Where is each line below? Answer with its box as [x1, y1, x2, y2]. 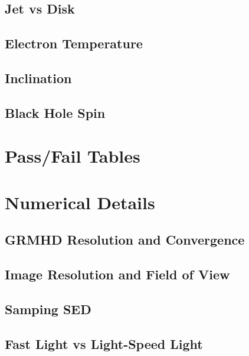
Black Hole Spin [5, 103, 106, 121]
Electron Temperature [5, 34, 143, 52]
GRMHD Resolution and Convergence [5, 230, 245, 249]
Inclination [5, 68, 72, 87]
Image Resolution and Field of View [5, 265, 230, 284]
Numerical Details [5, 190, 155, 214]
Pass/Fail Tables [5, 144, 140, 168]
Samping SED [5, 299, 91, 318]
